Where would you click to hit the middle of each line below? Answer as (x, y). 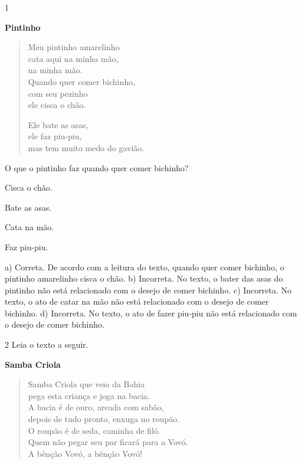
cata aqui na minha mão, (73, 58)
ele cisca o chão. (57, 105)
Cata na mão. (29, 227)
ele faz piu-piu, (55, 136)
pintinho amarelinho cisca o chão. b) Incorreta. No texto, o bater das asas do (144, 278)
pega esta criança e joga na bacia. (89, 395)
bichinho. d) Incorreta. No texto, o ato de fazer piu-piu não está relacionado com (151, 313)
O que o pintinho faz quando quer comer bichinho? (97, 167)
